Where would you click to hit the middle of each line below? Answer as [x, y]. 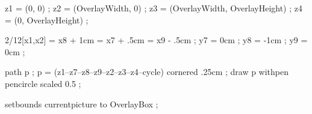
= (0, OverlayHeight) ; [47, 19]
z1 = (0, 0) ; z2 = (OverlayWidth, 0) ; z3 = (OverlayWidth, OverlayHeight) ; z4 [154, 8]
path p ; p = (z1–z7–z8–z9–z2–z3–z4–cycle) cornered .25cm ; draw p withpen [147, 72]
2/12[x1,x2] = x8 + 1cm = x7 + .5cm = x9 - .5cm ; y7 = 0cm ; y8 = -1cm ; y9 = [156, 40]
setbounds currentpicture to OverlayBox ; [82, 103]
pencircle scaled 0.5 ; [43, 83]
